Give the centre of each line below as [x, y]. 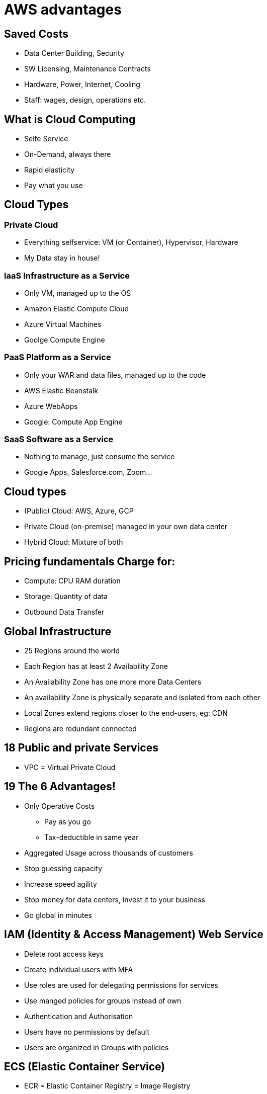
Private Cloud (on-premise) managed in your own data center [126, 527]
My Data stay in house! [62, 258]
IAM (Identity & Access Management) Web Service [134, 935]
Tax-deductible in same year [92, 837]
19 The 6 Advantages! [60, 787]
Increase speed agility [61, 884]
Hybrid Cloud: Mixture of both [74, 542]
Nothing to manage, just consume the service [100, 457]
